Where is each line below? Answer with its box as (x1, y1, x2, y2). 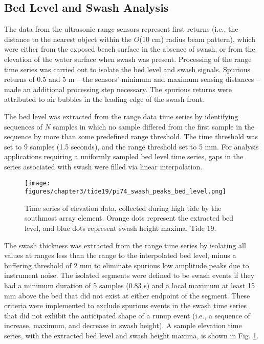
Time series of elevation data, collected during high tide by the (25, 202, 222, 213)
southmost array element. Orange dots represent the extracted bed (25, 212, 234, 223)
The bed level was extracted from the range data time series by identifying (4, 111, 238, 121)
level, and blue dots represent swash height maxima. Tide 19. (25, 223, 216, 233)
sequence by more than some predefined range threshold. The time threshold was (4, 131, 258, 142)
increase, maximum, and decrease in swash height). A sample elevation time (4, 320, 242, 331)
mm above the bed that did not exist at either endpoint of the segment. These (4, 290, 250, 300)
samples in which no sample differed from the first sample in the (53, 121, 255, 132)
